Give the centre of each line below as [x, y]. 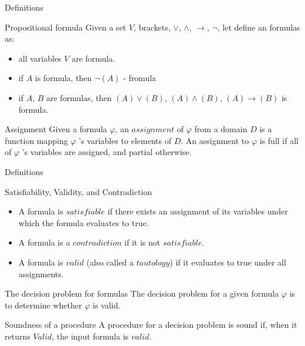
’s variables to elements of [125, 140]
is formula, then [63, 78]
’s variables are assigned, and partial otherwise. [107, 152]
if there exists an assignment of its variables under [198, 211]
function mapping [36, 140]
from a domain [221, 129]
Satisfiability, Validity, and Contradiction [79, 191]
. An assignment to [215, 140]
